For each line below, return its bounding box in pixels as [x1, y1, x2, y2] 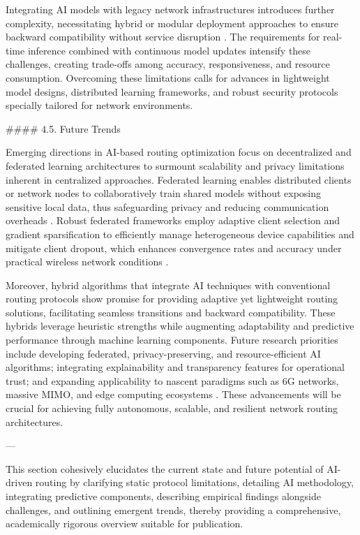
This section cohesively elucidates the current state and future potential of [6, 461, 324, 476]
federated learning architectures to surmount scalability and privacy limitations [6, 158, 345, 173]
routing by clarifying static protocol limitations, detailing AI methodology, [35, 475, 354, 490]
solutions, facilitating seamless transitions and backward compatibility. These [6, 305, 336, 319]
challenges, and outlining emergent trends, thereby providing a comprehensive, [6, 502, 341, 517]
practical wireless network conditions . [6, 254, 169, 269]
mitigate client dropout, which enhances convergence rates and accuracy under [6, 240, 342, 255]
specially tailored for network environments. [6, 98, 193, 112]
